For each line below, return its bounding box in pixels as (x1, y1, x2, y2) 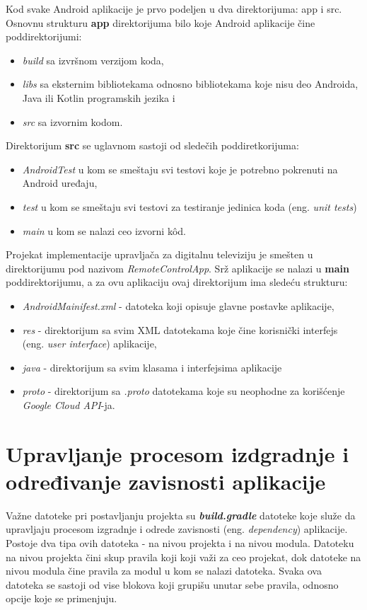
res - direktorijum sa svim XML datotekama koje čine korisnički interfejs (22, 322, 338, 337)
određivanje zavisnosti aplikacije (6, 466, 326, 495)
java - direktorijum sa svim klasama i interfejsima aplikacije (22, 359, 282, 374)
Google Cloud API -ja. (22, 397, 115, 412)
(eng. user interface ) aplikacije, (22, 336, 157, 351)
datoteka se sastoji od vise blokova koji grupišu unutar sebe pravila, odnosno (6, 577, 339, 592)
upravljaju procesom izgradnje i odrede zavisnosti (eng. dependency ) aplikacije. (6, 522, 348, 536)
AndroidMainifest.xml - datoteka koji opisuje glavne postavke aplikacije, (22, 298, 334, 313)
